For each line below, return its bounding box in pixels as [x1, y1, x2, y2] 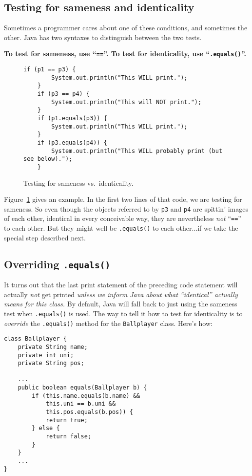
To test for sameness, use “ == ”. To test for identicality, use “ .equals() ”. [4, 48, 246, 59]
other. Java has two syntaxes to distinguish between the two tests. [4, 32, 202, 42]
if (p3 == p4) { [37, 90, 90, 98]
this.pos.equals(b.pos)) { [45, 409, 133, 416]
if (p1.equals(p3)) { [37, 114, 107, 122]
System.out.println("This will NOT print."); [51, 98, 202, 106]
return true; [45, 416, 88, 424]
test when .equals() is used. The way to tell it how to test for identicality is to [4, 308, 243, 318]
